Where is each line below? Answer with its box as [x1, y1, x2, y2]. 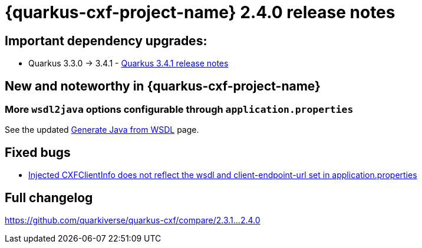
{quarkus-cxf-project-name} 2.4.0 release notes [5, 2, 395, 22]
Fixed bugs [5, 145, 71, 160]
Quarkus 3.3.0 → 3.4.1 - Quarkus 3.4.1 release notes [28, 58, 229, 69]
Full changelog [5, 190, 93, 205]
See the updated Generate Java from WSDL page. [5, 125, 199, 135]
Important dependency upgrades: [5, 33, 207, 48]
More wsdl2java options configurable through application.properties [5, 103, 354, 116]
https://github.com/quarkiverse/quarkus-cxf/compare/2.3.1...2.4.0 [5, 215, 261, 226]
